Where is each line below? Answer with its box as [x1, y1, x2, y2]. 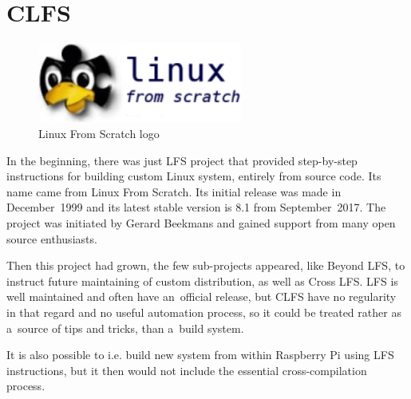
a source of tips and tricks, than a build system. [6, 319, 244, 336]
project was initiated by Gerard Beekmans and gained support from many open [6, 215, 396, 231]
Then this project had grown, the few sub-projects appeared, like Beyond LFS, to [6, 257, 405, 274]
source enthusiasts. [6, 230, 97, 247]
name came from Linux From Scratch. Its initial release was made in [6, 183, 342, 199]
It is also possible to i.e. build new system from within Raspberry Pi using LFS [6, 346, 394, 363]
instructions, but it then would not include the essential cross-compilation [6, 361, 367, 378]
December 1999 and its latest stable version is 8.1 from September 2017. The [6, 199, 386, 215]
